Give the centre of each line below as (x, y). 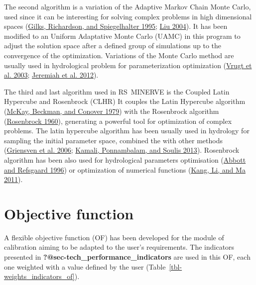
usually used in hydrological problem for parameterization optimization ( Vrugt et (128, 65)
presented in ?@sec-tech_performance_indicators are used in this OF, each (127, 257)
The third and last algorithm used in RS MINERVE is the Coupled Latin (117, 91)
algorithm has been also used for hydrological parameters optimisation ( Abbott (125, 159)
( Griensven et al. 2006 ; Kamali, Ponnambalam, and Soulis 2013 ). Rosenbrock (122, 150)
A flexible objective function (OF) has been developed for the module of (114, 237)
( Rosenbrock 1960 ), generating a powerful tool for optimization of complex (118, 121)
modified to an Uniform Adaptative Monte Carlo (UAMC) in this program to (122, 36)
